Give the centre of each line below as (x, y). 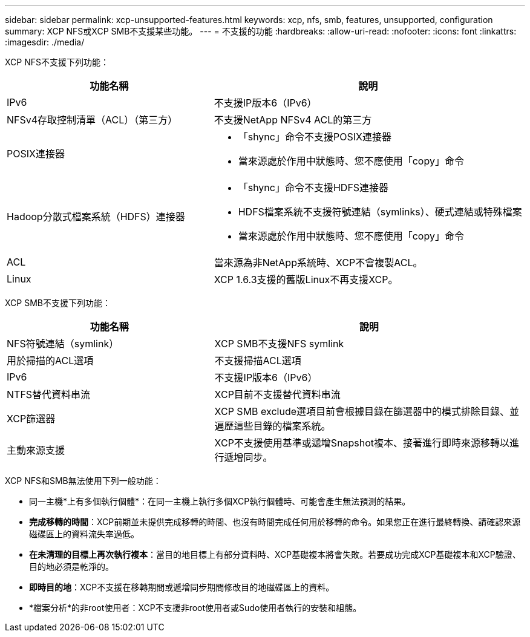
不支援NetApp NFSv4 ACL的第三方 (293, 120)
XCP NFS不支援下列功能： (57, 62)
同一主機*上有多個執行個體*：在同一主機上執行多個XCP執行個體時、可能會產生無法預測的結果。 (220, 501)
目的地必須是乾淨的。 (71, 567)
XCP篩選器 (31, 419)
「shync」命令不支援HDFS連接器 (313, 188)
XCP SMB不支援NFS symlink (279, 344)
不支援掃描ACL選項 (258, 361)
